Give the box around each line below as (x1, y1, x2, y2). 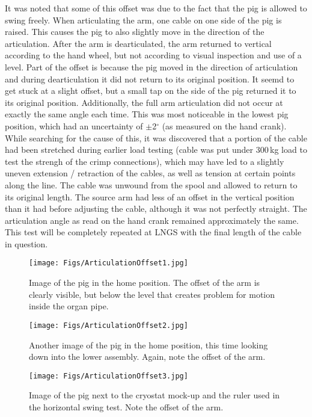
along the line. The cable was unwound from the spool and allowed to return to (5, 178, 298, 191)
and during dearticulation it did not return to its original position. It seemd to (5, 72, 295, 85)
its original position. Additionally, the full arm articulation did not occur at (5, 96, 283, 108)
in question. (5, 237, 48, 250)
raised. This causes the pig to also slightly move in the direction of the (5, 25, 265, 38)
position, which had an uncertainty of (5, 119, 143, 132)
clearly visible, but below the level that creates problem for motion (29, 288, 275, 300)
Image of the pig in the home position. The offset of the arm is (29, 276, 260, 289)
